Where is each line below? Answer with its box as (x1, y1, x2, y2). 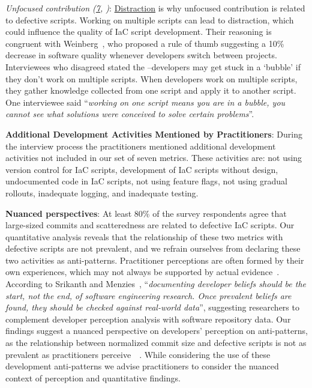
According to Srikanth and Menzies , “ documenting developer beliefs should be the (5, 277, 307, 290)
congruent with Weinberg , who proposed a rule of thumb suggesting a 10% (5, 37, 284, 49)
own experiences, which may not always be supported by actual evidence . (5, 265, 280, 278)
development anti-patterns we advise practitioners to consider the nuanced (5, 360, 279, 372)
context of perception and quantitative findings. (5, 371, 181, 384)
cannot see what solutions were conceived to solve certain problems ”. (5, 108, 254, 120)
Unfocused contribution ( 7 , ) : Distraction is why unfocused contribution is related (5, 2, 305, 14)
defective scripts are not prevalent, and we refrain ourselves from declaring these (5, 242, 301, 255)
